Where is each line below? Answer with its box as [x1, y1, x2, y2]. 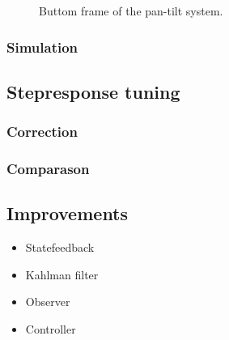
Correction [6, 121, 78, 142]
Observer [25, 293, 70, 310]
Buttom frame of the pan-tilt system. [39, 2, 223, 19]
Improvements [6, 201, 129, 226]
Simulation [6, 36, 78, 57]
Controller [25, 320, 76, 337]
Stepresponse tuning [6, 79, 180, 104]
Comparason [6, 158, 90, 178]
